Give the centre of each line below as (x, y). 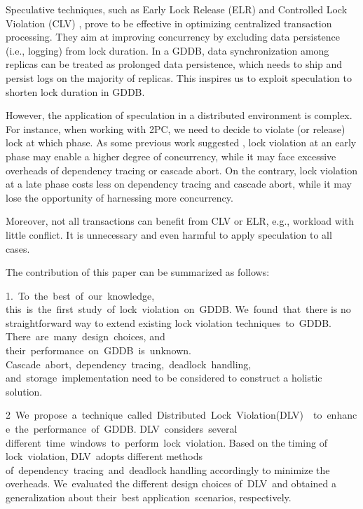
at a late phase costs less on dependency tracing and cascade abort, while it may (179, 184)
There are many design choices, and (85, 336)
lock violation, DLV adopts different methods (104, 456)
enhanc (342, 415)
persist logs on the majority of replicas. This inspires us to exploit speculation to (179, 77)
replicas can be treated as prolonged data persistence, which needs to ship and (174, 64)
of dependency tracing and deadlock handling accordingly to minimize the (168, 469)
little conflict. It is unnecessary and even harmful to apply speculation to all (169, 234)
